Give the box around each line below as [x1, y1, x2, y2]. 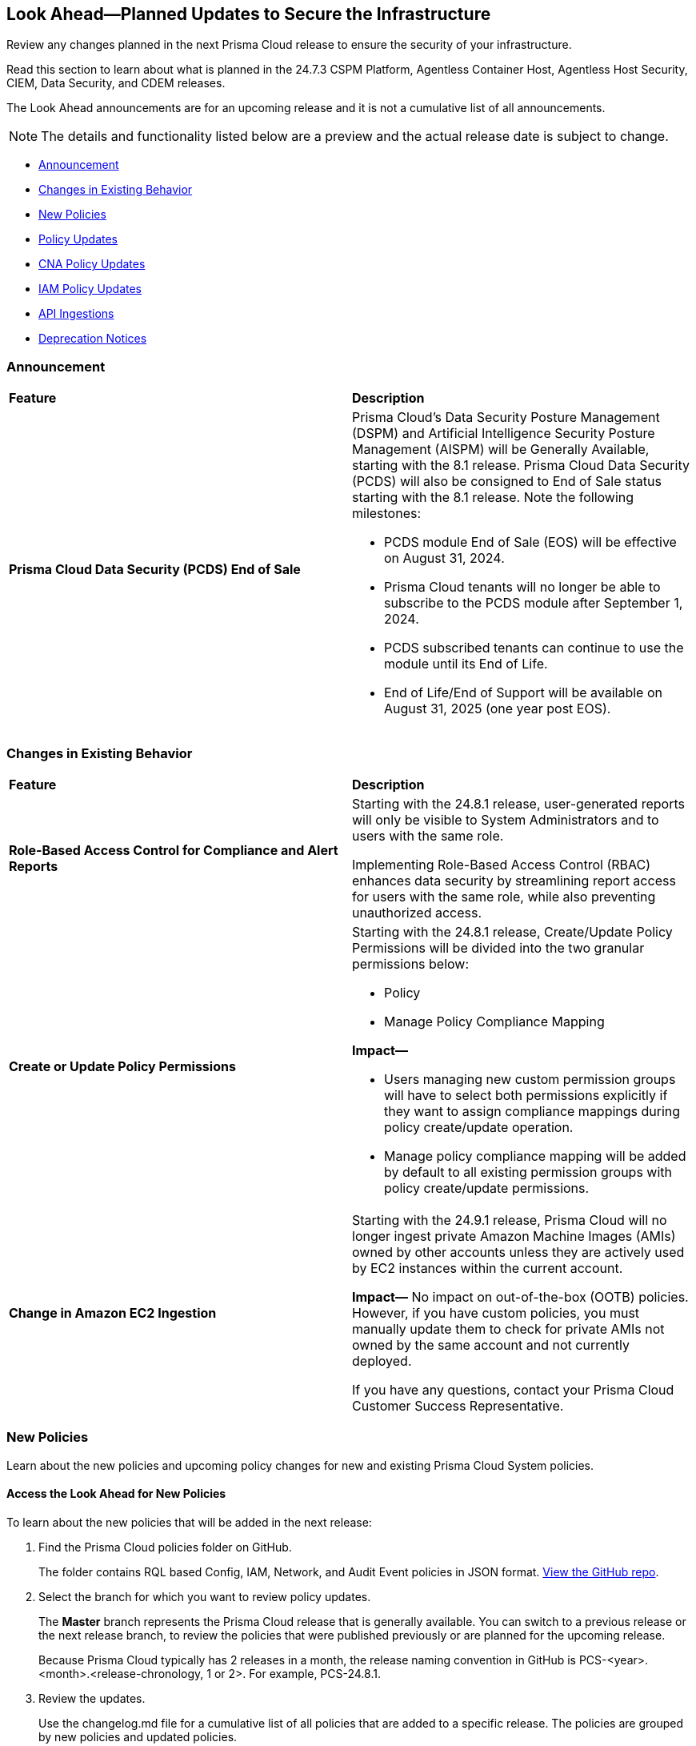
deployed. [352, 1352, 412, 1369]
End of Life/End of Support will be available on [384, 684, 662, 701]
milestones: [352, 505, 422, 522]
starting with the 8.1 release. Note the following [352, 489, 634, 506]
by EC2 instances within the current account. [352, 1259, 623, 1276]
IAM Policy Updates [38, 282, 142, 296]
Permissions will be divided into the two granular [352, 939, 645, 956]
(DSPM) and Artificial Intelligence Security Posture [352, 425, 655, 442]
